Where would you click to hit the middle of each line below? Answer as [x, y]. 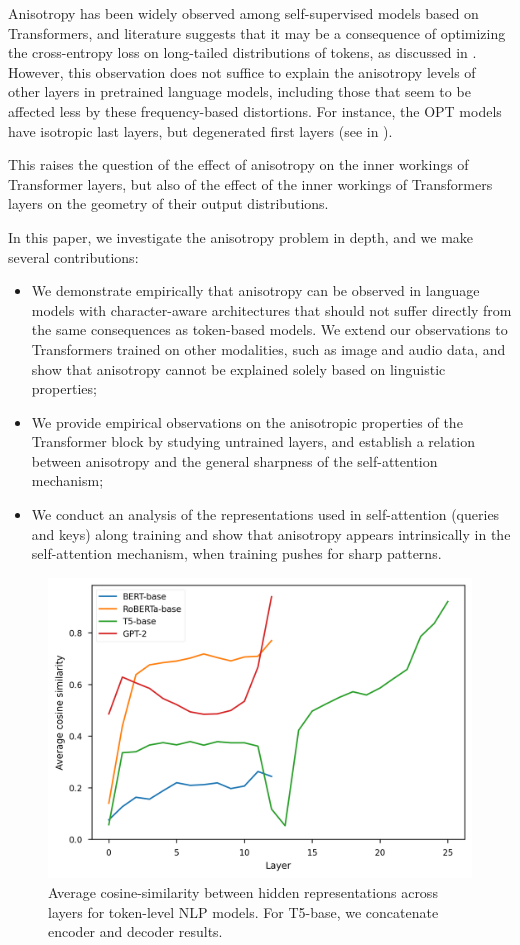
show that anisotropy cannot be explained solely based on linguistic [238, 368]
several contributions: [73, 256]
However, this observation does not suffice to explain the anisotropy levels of [242, 71]
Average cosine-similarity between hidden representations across [243, 892]
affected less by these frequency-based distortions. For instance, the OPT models [255, 110]
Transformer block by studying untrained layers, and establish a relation [253, 441]
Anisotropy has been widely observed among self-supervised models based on [243, 13]
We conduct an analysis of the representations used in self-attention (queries [265, 514]
